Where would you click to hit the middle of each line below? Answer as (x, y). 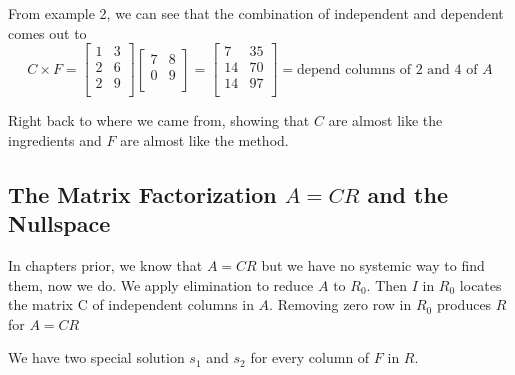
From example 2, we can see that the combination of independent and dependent (256, 13)
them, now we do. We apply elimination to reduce (161, 284)
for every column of (310, 357)
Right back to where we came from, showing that (159, 120)
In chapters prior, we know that (105, 265)
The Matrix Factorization (142, 193)
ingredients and (55, 139)
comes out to (47, 32)
